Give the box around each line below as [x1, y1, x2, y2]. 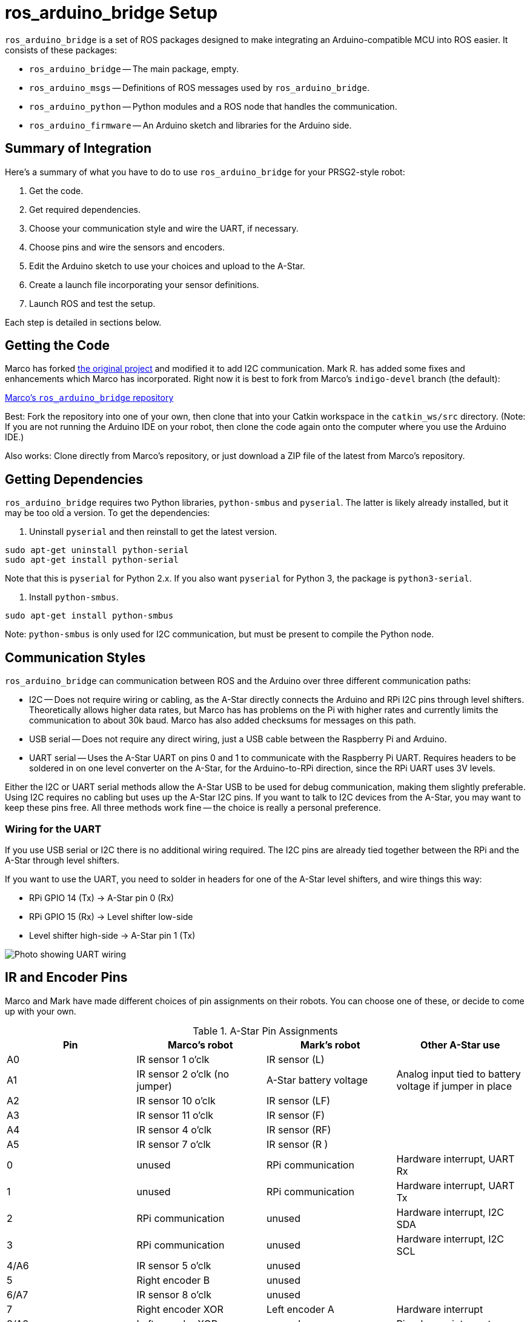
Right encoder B [136, 1273, 210, 1286]
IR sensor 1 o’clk [136, 1053, 210, 1065]
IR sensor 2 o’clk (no [136, 1067, 230, 1080]
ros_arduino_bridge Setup [5, 2, 218, 23]
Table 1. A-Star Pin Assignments [193, 1024, 338, 1037]
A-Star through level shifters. [5, 854, 120, 865]
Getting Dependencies [5, 471, 144, 487]
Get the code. [29, 185, 84, 196]
